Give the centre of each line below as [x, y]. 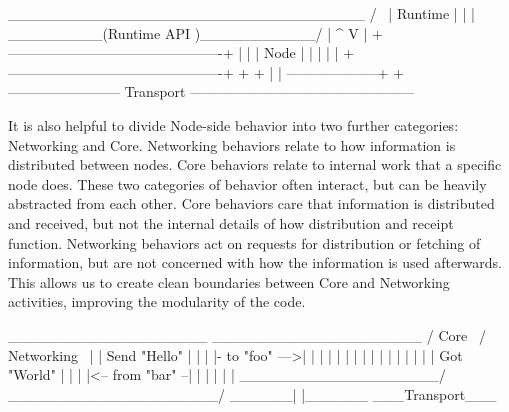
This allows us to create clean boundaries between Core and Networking [229, 281]
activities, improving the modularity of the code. [157, 301]
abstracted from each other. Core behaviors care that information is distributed [251, 203]
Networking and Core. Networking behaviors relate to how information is [232, 144]
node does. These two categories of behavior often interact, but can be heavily [247, 183]
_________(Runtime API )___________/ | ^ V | [188, 32]
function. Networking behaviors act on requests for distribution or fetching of [244, 242]
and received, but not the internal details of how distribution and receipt [231, 222]
